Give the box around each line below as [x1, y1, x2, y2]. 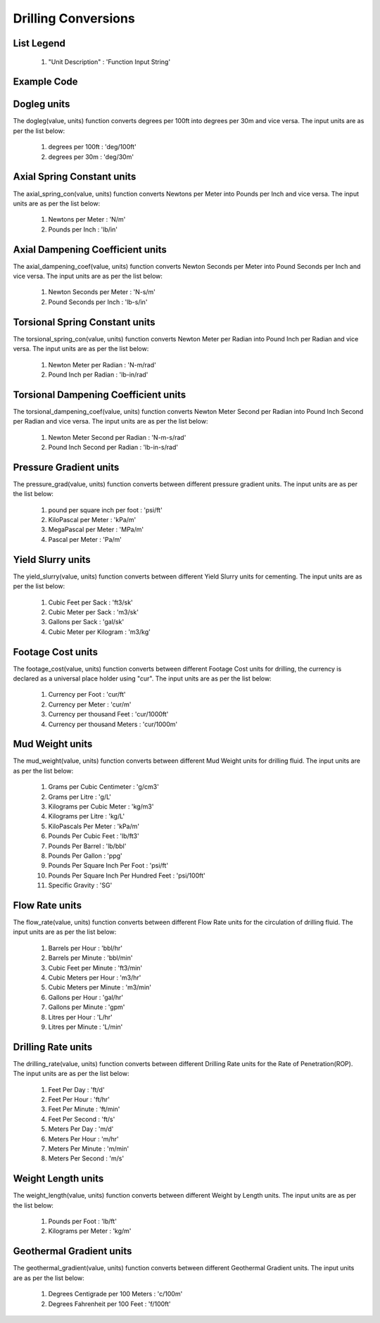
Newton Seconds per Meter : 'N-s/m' [48, 288, 156, 296]
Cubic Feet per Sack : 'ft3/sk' [48, 598, 133, 607]
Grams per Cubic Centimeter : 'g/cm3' [48, 783, 160, 791]
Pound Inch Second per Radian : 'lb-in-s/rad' [48, 443, 179, 451]
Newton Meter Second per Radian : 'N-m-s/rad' [48, 433, 186, 441]
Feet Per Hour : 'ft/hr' [48, 1095, 110, 1104]
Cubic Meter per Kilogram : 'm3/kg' [48, 627, 151, 636]
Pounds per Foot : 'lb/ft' [48, 1217, 118, 1226]
